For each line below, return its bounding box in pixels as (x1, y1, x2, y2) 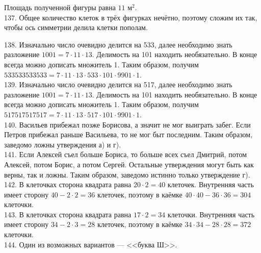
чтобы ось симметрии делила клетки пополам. (4, 22, 148, 33)
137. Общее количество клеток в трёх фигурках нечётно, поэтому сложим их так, (4, 12, 257, 22)
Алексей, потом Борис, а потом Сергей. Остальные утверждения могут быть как (4, 159, 254, 169)
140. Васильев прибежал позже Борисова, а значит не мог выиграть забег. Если (4, 119, 251, 130)
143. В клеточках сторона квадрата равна (4, 209, 132, 219)
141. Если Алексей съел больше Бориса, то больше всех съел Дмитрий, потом (4, 149, 247, 160)
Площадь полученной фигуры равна (4, 2, 116, 12)
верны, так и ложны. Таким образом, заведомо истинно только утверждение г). (4, 169, 250, 180)
